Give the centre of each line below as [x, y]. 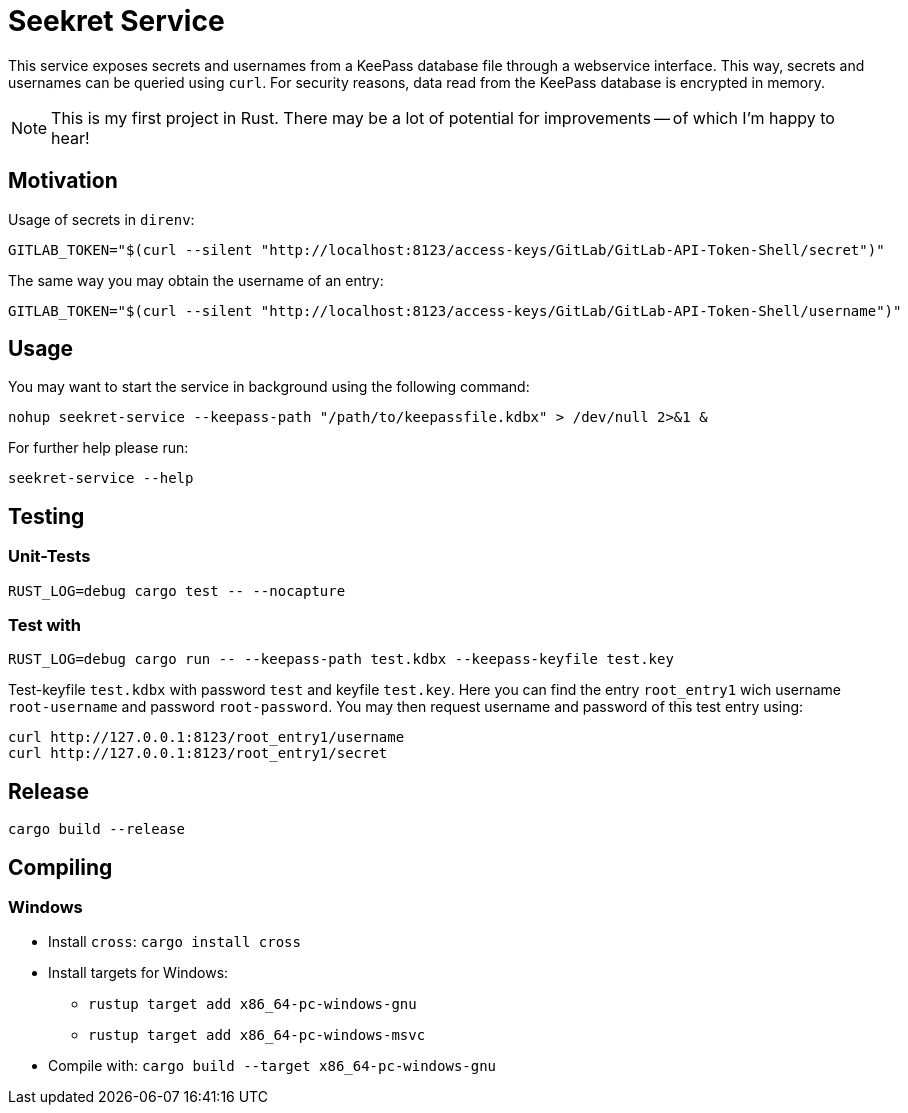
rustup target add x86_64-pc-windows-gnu [252, 1004]
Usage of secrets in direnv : [101, 219]
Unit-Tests [49, 556]
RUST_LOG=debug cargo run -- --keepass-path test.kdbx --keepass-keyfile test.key [341, 659]
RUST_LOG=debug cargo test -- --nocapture [177, 590]
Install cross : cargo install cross [174, 942]
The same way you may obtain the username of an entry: [196, 280]
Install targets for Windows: [138, 973]
